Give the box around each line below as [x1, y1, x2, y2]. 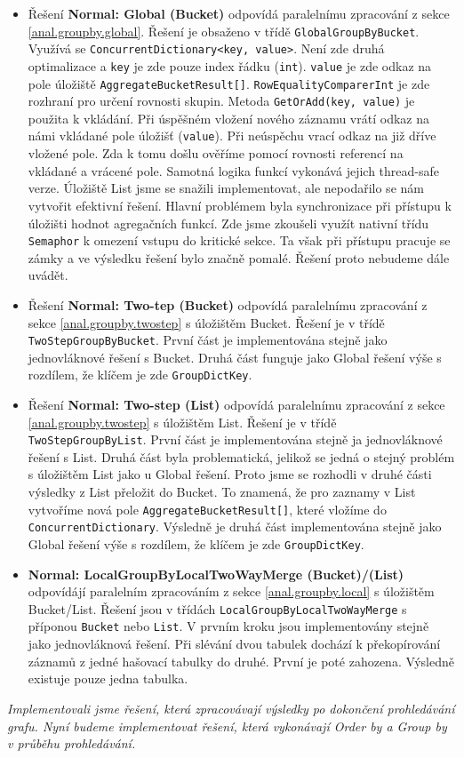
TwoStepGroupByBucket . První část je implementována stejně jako [28, 331, 388, 349]
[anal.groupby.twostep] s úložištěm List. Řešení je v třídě [28, 412, 337, 431]
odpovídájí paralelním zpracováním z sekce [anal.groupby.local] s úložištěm [28, 582, 435, 601]
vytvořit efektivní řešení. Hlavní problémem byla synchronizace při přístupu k [28, 195, 452, 214]
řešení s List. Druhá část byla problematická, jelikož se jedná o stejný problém [28, 447, 455, 466]
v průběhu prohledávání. [7, 734, 136, 753]
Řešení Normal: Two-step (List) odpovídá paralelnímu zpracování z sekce [28, 395, 445, 414]
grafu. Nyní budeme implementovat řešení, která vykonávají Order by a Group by [7, 716, 447, 735]
